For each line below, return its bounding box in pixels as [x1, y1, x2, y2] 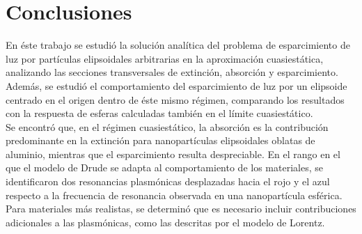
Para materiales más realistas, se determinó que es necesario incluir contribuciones [6, 201, 356, 216]
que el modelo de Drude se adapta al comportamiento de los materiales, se [6, 160, 323, 175]
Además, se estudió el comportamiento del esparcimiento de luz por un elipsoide [6, 78, 347, 93]
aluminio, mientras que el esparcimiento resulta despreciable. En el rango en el [6, 146, 340, 161]
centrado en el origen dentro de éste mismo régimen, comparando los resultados [6, 92, 345, 107]
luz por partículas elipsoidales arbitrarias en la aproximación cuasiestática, [6, 51, 324, 65]
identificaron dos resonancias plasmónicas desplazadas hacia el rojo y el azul [6, 174, 330, 189]
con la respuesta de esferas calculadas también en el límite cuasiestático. [6, 106, 313, 120]
